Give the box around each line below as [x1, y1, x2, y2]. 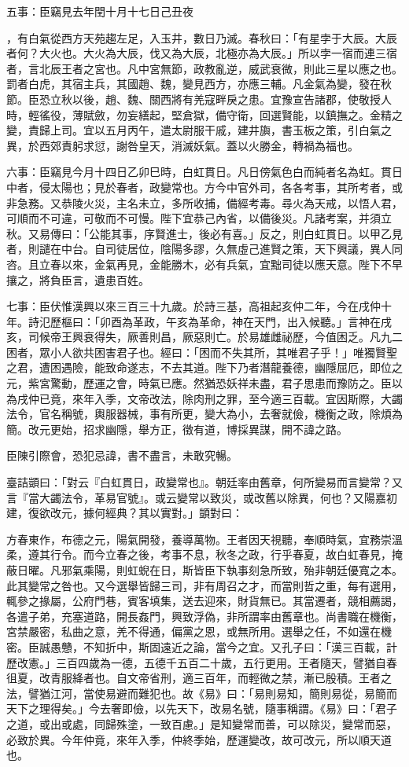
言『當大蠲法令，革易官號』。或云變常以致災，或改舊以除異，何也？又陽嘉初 [6, 489, 397, 505]
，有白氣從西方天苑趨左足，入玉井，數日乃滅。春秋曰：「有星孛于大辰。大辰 [6, 29, 397, 46]
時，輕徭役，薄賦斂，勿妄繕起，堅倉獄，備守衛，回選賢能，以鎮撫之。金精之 [6, 106, 403, 123]
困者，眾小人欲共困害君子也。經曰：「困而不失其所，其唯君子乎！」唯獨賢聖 [6, 343, 397, 360]
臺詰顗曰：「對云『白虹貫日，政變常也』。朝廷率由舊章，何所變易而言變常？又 [6, 474, 403, 490]
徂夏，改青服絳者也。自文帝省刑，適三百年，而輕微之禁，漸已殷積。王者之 [6, 670, 392, 686]
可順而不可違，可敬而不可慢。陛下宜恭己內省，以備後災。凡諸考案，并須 [6, 210, 381, 226]
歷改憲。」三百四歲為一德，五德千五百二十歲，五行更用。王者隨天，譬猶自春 [6, 654, 397, 670]
